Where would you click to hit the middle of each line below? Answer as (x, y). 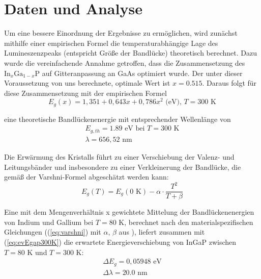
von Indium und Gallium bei (49, 222)
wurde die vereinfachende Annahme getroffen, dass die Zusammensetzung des (125, 62)
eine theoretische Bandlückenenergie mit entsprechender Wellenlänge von (118, 119)
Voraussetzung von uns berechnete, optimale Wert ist (87, 83)
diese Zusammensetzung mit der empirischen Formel (85, 93)
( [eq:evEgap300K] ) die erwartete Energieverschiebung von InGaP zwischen (120, 242)
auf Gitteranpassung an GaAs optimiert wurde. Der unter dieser (142, 73)
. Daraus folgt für (229, 83)
